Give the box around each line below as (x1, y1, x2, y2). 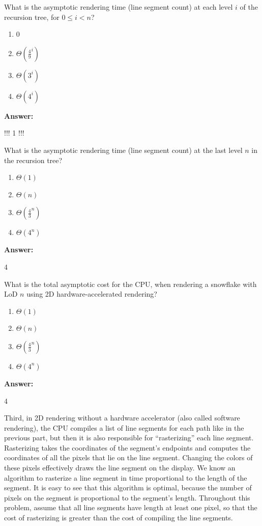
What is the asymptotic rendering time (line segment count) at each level (4, 2, 233, 12)
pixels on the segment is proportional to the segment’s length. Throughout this (4, 492, 250, 503)
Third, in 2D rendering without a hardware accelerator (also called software (4, 412, 240, 423)
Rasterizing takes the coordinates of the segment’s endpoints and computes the (4, 442, 251, 453)
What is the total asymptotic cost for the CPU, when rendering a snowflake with (4, 278, 257, 289)
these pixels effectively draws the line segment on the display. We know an (4, 462, 236, 473)
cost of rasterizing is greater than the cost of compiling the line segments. (4, 512, 233, 523)
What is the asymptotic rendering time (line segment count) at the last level (4, 144, 243, 155)
